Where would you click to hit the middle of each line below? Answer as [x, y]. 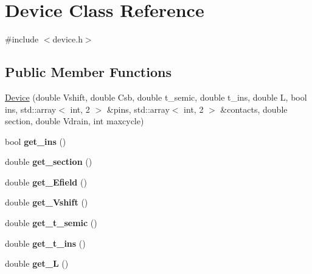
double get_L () [37, 263]
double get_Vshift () [47, 202]
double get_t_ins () [45, 243]
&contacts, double [254, 109]
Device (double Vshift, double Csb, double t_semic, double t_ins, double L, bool [156, 97]
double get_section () [49, 162]
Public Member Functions [88, 72]
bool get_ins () [36, 141]
